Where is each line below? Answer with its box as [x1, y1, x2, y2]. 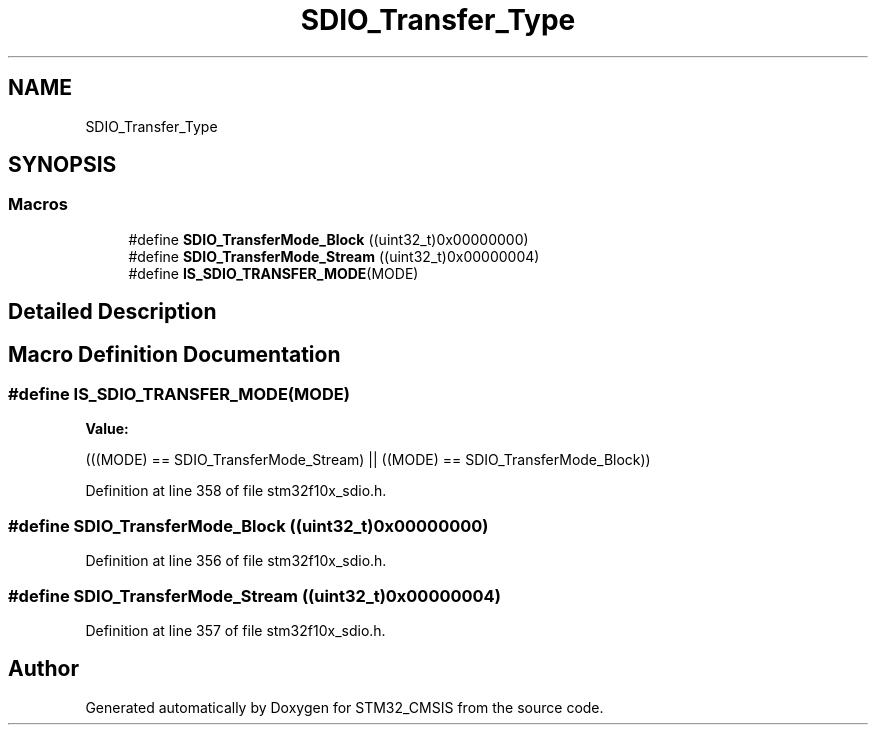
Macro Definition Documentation [8, 341, 341, 367]
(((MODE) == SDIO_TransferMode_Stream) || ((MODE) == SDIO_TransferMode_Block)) [85, 451, 651, 469]
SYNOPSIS [8, 152, 117, 178]
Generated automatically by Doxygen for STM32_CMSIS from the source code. [85, 698, 604, 716]
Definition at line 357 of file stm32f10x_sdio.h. [85, 621, 386, 639]
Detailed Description [8, 299, 217, 325]
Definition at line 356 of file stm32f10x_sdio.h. [85, 552, 387, 570]
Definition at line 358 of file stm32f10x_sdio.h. [85, 482, 387, 500]
